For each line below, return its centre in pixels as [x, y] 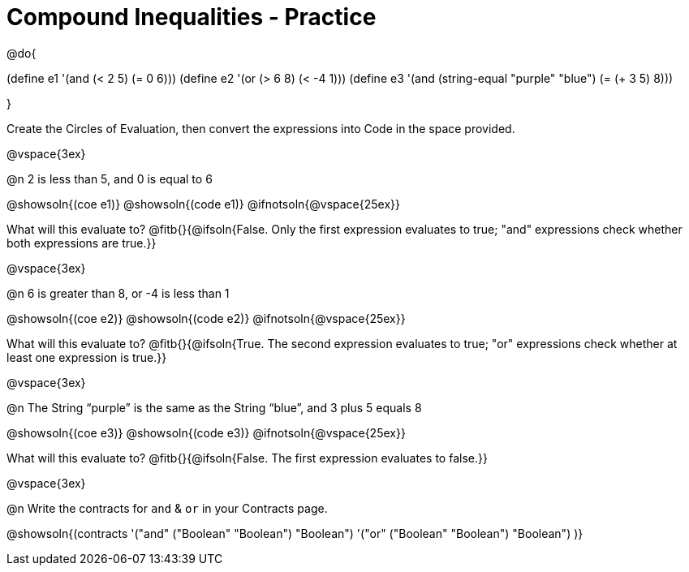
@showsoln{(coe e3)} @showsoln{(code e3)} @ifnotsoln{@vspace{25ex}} [206, 432]
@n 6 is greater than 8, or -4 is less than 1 [118, 293]
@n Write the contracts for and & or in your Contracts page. [167, 508]
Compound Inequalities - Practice [192, 17]
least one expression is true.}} [87, 357]
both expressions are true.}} [82, 243]
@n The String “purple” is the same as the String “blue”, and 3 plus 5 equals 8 [214, 407]
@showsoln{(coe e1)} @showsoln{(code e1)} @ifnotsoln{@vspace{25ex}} [204, 204]
